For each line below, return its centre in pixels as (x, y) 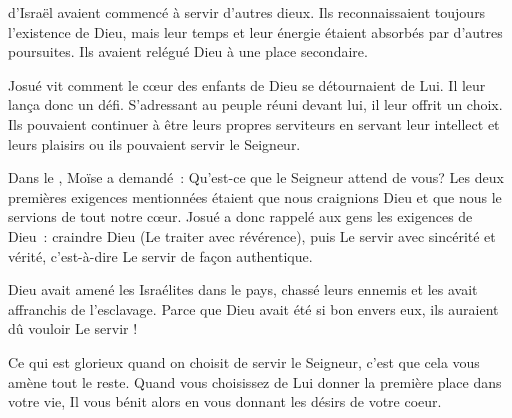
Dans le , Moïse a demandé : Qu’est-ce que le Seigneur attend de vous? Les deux (256, 177)
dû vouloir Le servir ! (73, 328)
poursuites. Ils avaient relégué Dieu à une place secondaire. (188, 51)
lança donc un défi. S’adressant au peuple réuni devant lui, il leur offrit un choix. (255, 104)
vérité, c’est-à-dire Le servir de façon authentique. (160, 255)
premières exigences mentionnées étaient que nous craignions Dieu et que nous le (255, 196)
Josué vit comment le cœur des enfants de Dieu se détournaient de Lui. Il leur (247, 84)
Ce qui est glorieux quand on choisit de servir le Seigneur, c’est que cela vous (244, 361)
